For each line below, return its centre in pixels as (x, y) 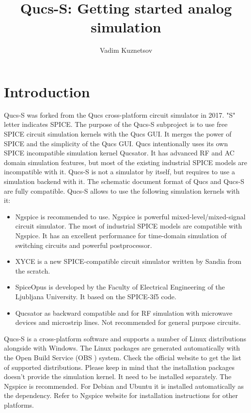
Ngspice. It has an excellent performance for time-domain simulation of (121, 235)
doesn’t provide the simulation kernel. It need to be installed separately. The (118, 376)
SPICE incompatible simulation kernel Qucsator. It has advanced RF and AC (119, 153)
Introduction (47, 91)
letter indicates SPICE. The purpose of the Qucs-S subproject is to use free (116, 124)
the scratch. (33, 270)
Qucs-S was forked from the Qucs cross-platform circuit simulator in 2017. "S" (120, 115)
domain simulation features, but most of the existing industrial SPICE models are (125, 162)
